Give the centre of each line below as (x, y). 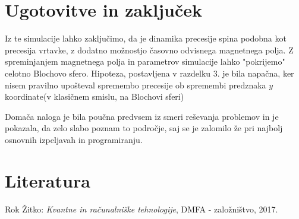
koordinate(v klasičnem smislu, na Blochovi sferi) (95, 96)
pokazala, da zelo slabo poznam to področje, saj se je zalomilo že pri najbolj (144, 128)
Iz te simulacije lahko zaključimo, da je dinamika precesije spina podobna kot (146, 38)
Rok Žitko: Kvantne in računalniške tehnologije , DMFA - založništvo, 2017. (141, 209)
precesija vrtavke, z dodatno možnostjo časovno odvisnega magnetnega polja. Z (149, 50)
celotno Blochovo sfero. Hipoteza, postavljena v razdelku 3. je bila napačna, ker (149, 73)
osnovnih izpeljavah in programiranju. (74, 139)
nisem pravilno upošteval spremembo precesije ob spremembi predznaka (136, 85)
